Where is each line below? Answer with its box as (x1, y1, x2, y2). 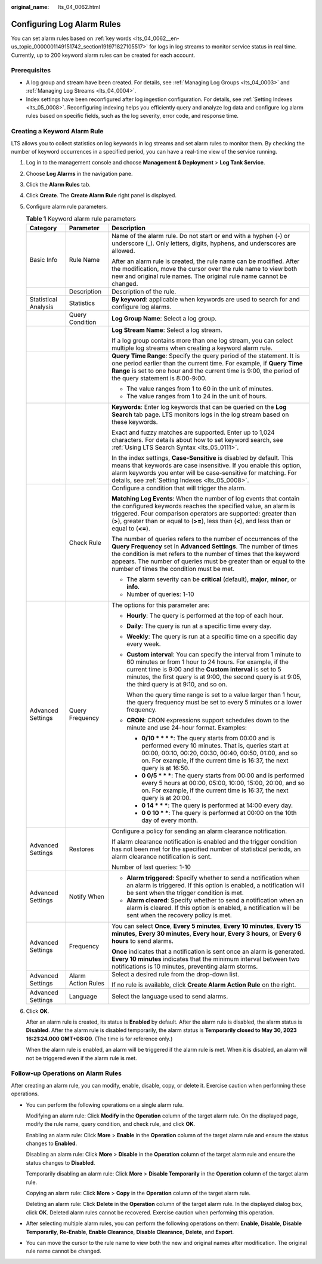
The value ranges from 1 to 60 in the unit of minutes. (126, 384, 274, 393)
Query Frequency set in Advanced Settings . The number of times (111, 542, 298, 550)
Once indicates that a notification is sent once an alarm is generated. (111, 947, 305, 955)
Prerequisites (11, 66, 51, 75)
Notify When (69, 892, 104, 900)
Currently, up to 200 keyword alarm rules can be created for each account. (11, 51, 196, 59)
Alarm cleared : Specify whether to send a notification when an (126, 896, 304, 904)
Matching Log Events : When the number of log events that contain (111, 494, 300, 502)
